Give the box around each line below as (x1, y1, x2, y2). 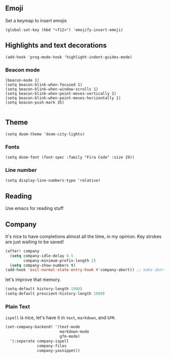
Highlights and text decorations (5, 41, 107, 50)
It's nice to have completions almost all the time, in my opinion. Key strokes (5, 233, 162, 239)
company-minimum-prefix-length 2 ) (23, 258, 96, 263)
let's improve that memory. (5, 276, 61, 283)
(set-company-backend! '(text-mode (5, 325, 80, 330)
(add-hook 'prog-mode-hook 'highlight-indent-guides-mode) (5, 54, 133, 60)
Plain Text (5, 303, 30, 310)
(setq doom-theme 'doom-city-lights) (5, 131, 85, 136)
